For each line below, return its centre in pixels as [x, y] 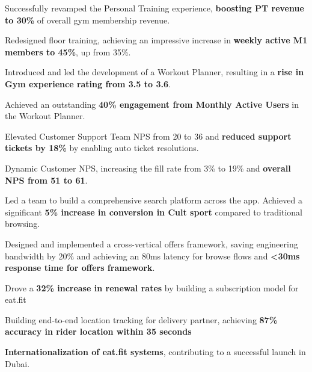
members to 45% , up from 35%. [68, 51]
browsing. [23, 224]
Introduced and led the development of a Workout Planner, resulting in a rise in [154, 72]
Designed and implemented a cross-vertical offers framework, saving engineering [151, 243]
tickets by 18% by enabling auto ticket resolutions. [102, 148]
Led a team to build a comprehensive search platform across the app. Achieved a [154, 200]
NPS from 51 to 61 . [46, 180]
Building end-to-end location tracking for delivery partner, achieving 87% [141, 319]
